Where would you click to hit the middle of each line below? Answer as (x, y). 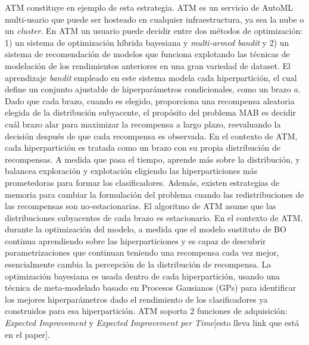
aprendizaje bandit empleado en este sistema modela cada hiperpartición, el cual (151, 77)
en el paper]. (27, 334)
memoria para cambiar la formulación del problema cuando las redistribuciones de (154, 194)
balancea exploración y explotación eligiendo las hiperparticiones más (131, 171)
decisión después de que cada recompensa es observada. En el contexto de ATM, (151, 136)
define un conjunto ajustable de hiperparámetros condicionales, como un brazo (148, 89)
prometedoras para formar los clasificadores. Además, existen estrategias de (142, 182)
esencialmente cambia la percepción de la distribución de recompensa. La (138, 264)
